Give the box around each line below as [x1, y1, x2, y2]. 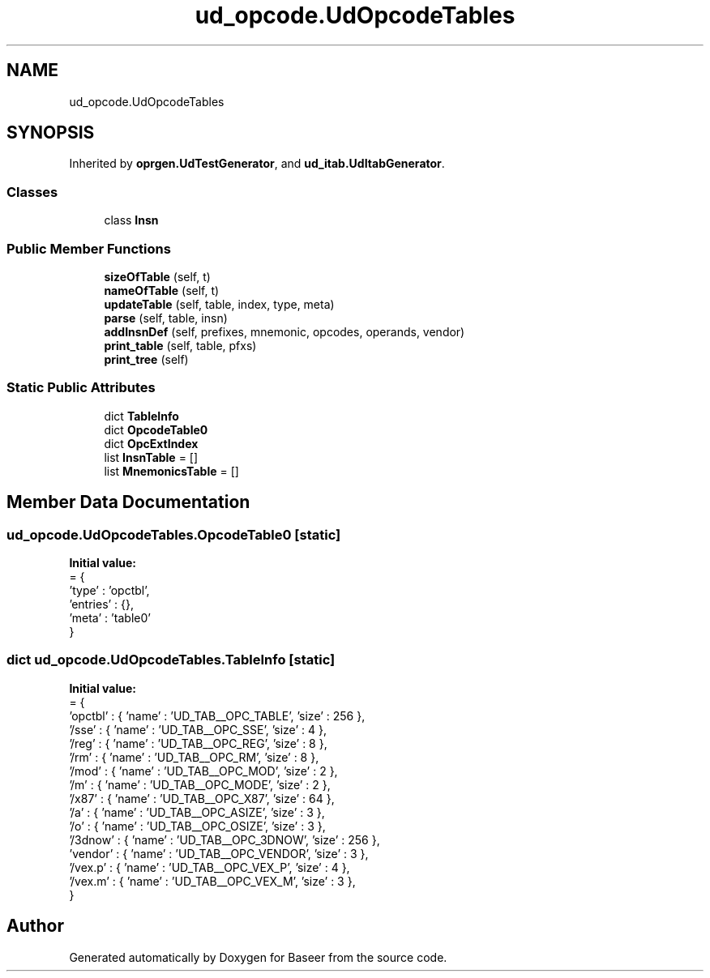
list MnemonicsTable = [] [104, 463, 239, 478]
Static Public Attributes [6, 379, 156, 396]
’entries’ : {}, [69, 596, 135, 611]
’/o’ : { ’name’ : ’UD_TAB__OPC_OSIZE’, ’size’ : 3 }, [69, 818, 326, 833]
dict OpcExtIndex [104, 436, 199, 451]
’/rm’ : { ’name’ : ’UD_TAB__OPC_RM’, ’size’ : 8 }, [69, 750, 319, 764]
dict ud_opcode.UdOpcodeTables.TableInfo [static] [6, 651, 336, 668]
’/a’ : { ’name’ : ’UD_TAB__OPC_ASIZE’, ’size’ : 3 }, [69, 805, 325, 819]
